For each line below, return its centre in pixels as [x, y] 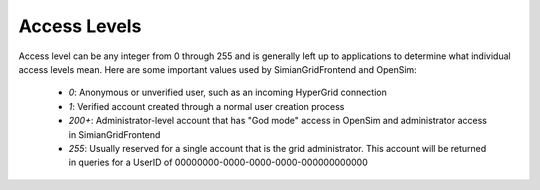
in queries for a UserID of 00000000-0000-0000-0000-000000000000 [218, 162]
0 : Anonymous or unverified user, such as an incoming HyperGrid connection [227, 92]
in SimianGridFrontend [114, 134]
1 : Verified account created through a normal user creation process [206, 106]
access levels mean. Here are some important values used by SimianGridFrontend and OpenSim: [217, 69]
